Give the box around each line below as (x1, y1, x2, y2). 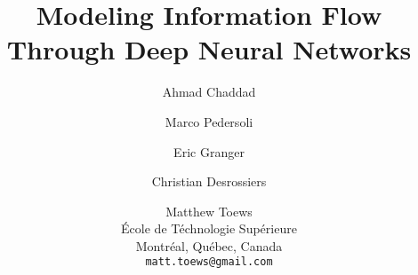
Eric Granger (173, 142, 245, 161)
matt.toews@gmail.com (145, 255, 273, 269)
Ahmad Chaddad (162, 82, 256, 101)
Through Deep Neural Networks (6, 31, 412, 67)
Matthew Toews (165, 201, 253, 220)
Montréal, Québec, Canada (135, 236, 283, 255)
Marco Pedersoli (165, 112, 253, 130)
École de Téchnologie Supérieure (121, 219, 297, 238)
